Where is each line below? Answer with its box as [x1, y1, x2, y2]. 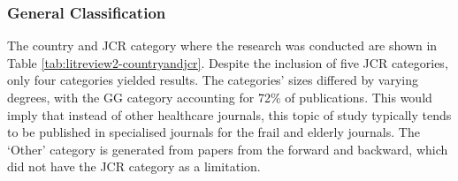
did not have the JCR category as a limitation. [7, 157, 261, 176]
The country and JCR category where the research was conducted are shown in [7, 36, 438, 55]
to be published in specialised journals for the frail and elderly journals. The [7, 123, 420, 141]
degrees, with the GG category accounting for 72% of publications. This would [7, 88, 432, 106]
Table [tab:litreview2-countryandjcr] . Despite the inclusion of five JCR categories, [7, 53, 448, 72]
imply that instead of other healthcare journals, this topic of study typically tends [7, 105, 452, 124]
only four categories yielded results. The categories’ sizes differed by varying [7, 71, 418, 89]
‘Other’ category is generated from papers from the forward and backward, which [7, 140, 448, 158]
